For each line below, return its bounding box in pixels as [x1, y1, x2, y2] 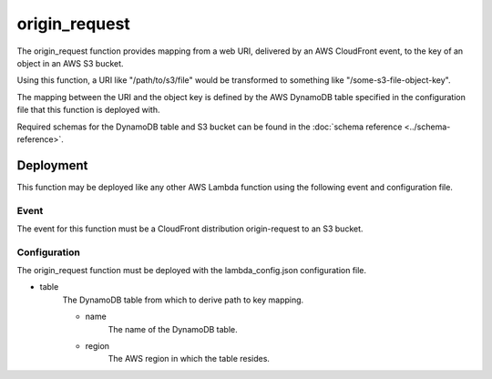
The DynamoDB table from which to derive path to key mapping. [62, 294, 304, 305]
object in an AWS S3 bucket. [16, 57, 124, 68]
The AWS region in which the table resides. [108, 353, 271, 364]
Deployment [16, 158, 88, 173]
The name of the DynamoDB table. [108, 323, 239, 334]
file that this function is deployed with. [16, 105, 160, 116]
